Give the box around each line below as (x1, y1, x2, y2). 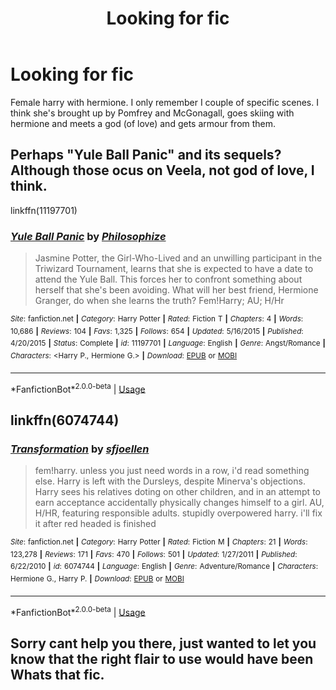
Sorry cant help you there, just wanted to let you (10, 635, 317, 652)
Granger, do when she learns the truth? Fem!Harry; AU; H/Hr (34, 295, 285, 307)
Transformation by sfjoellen (10, 442, 150, 456)
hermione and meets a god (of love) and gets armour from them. (10, 117, 277, 129)
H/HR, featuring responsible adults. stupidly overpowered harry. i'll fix (34, 507, 323, 519)
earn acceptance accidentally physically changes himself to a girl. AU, (34, 497, 325, 509)
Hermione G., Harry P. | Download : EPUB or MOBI (10, 573, 185, 584)
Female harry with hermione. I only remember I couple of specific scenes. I (10, 96, 319, 108)
